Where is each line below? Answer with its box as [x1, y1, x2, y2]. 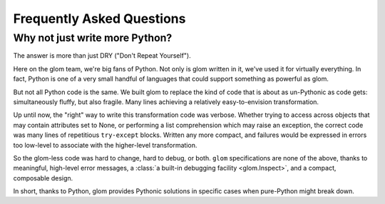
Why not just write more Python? [13, 31, 173, 44]
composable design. [13, 173, 73, 182]
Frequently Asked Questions [13, 11, 186, 26]
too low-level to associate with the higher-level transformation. [13, 141, 197, 149]
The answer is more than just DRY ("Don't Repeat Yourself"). [13, 51, 192, 60]
